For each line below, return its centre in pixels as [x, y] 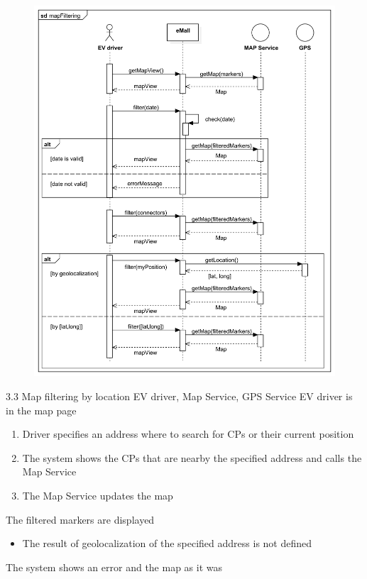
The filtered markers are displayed [80, 519]
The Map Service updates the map [98, 496]
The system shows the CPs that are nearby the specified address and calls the [192, 457]
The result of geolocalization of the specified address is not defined [167, 543]
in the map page [41, 410]
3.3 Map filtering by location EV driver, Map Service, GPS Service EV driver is [179, 396]
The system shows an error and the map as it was [114, 567]
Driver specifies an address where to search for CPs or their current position [188, 434]
